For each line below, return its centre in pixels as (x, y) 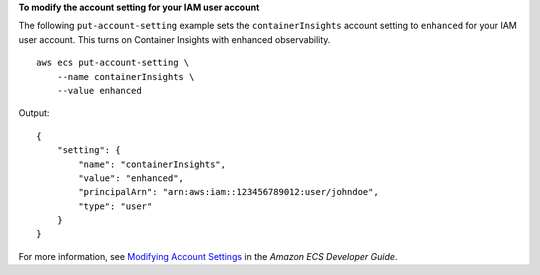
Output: (34, 113)
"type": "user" (115, 206)
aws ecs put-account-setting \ (113, 63)
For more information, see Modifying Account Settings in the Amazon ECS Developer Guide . (208, 256)
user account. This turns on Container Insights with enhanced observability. (174, 39)
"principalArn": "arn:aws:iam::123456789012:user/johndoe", (228, 192)
